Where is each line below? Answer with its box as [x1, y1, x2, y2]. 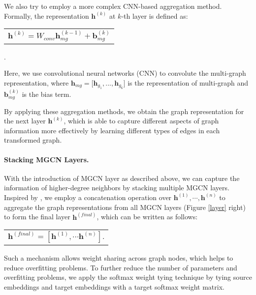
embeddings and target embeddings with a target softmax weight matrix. [4, 281, 224, 292]
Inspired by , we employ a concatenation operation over [4, 192, 172, 202]
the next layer [4, 116, 46, 126]
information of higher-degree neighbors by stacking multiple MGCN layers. [4, 182, 229, 193]
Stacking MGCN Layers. [4, 154, 89, 164]
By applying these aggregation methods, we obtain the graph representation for [4, 106, 244, 116]
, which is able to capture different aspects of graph [64, 116, 219, 126]
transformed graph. [4, 135, 62, 145]
